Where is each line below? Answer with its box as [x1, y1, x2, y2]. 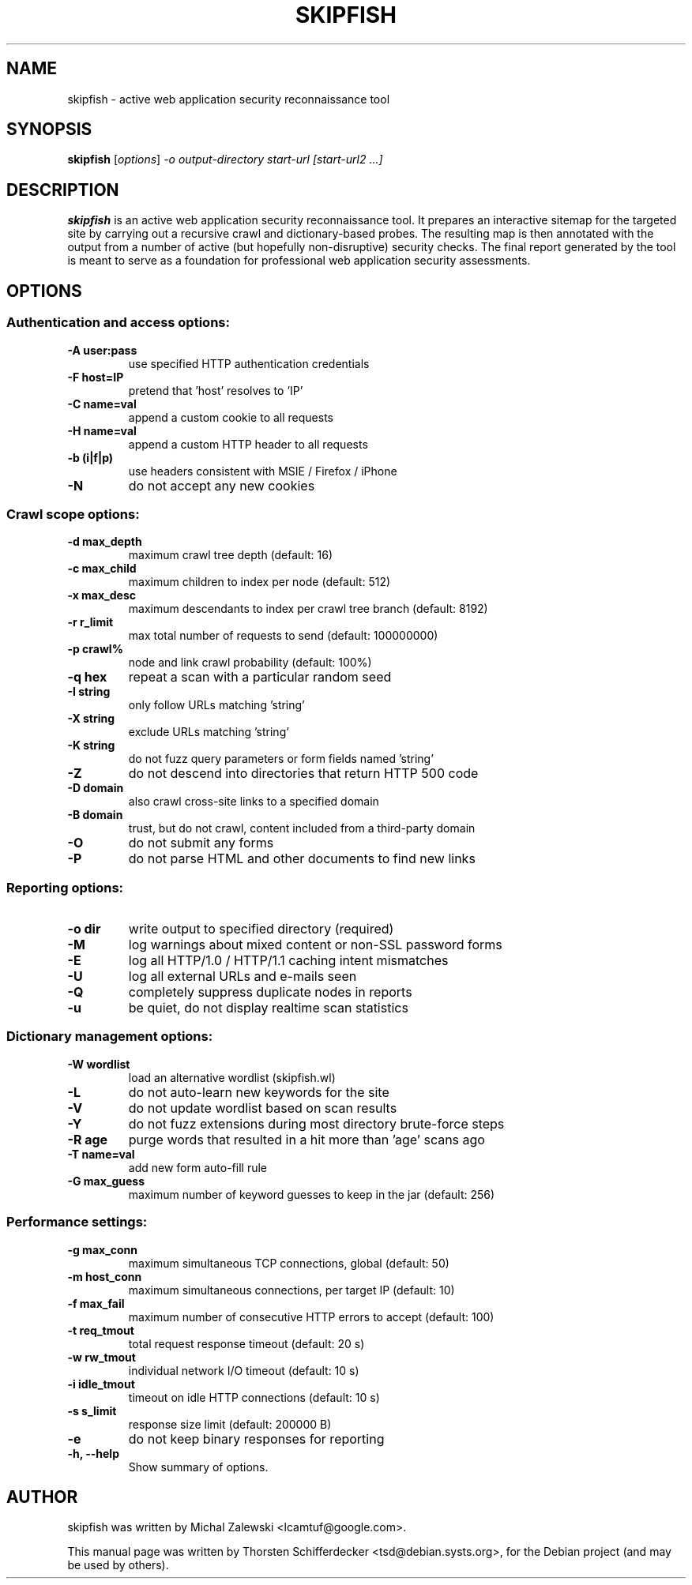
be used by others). [67, 1558, 169, 1572]
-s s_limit [67, 1403, 117, 1418]
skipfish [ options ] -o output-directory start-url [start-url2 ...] [67, 152, 383, 167]
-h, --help [67, 1446, 119, 1460]
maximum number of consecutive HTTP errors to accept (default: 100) [128, 1309, 495, 1324]
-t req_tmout [67, 1323, 134, 1337]
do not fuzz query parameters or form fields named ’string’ [128, 752, 434, 766]
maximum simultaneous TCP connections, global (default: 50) [128, 1256, 449, 1270]
